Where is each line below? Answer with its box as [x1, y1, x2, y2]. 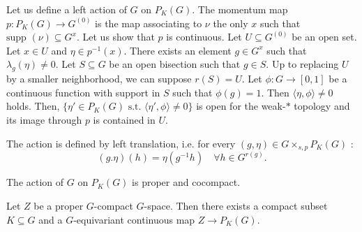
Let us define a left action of [6, 2, 127, 16]
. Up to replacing [266, 57, 339, 71]
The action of [6, 175, 64, 189]
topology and [294, 99, 350, 113]
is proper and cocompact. [132, 175, 241, 189]
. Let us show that [76, 29, 155, 44]
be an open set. [292, 29, 357, 44]
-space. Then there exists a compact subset [144, 198, 328, 213]
